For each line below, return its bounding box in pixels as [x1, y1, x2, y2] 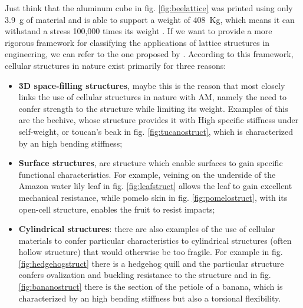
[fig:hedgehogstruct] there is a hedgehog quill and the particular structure [18, 257, 284, 269]
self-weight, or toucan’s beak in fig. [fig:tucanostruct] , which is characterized [18, 125, 293, 137]
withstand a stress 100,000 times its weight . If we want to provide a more [5, 25, 272, 37]
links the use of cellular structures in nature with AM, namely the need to [18, 91, 287, 103]
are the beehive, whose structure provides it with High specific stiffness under [18, 114, 299, 126]
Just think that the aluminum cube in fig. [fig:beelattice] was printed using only [5, 2, 293, 14]
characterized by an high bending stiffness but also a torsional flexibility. [18, 292, 281, 304]
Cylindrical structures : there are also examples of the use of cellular [18, 223, 275, 235]
